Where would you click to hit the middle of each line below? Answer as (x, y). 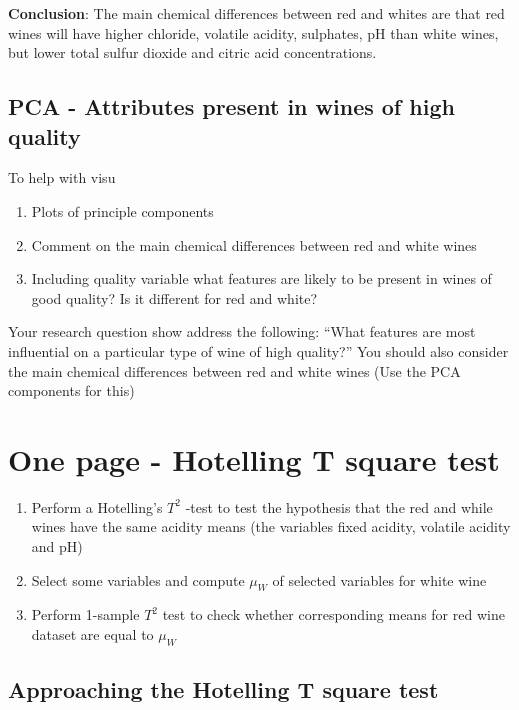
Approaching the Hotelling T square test (223, 689)
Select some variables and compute (138, 579)
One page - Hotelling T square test (254, 458)
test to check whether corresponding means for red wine (333, 614)
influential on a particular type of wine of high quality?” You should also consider (258, 350)
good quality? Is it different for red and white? (174, 297)
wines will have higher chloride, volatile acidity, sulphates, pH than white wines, (253, 32)
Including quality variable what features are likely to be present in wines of (261, 278)
